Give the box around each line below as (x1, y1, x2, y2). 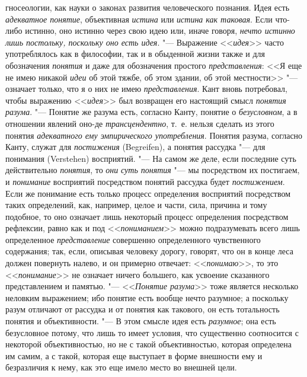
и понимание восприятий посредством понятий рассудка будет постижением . (5, 175, 285, 187)
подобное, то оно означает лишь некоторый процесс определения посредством (5, 210, 289, 222)
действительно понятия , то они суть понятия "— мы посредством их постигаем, (5, 164, 300, 176)
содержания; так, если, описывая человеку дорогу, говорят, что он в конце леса (5, 245, 293, 257)
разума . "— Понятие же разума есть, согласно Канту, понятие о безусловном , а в (5, 106, 298, 118)
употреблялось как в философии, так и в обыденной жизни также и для (5, 47, 265, 60)
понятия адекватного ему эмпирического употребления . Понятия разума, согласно (5, 129, 303, 141)
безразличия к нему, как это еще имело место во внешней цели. (5, 361, 237, 373)
